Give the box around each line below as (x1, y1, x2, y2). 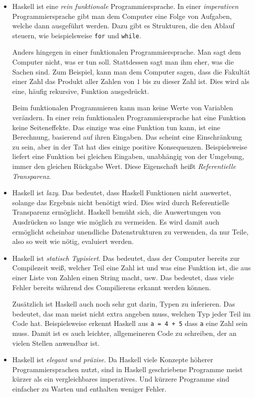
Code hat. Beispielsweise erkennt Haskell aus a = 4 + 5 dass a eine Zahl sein (12, 318, 248, 328)
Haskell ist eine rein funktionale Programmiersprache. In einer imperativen (12, 1, 239, 11)
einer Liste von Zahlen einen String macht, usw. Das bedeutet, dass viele (12, 272, 234, 282)
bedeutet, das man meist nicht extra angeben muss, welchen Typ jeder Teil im (12, 308, 251, 318)
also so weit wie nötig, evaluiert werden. (12, 236, 134, 246)
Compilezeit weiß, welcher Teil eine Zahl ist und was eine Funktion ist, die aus (12, 262, 251, 273)
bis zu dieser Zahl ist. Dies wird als (142, 76, 250, 86)
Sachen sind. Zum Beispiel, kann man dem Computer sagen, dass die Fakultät (12, 66, 251, 77)
